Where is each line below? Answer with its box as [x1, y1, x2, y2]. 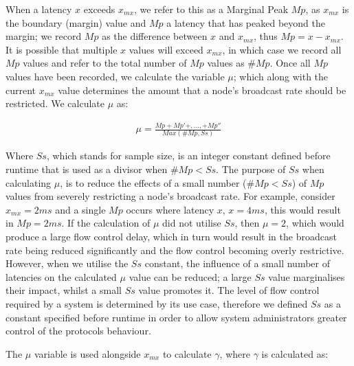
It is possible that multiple [5, 42, 118, 56]
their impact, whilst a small [5, 283, 122, 297]
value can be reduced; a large [129, 269, 252, 284]
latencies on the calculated [5, 269, 117, 284]
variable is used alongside [34, 346, 141, 361]
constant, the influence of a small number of [144, 256, 330, 271]
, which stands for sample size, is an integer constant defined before [46, 148, 331, 163]
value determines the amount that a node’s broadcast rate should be [58, 82, 346, 97]
